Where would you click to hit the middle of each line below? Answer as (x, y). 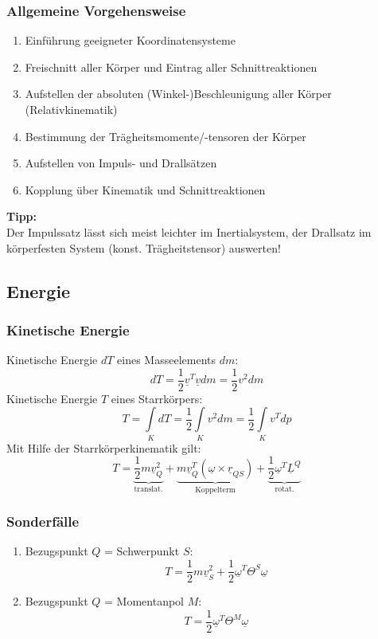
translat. (148, 490)
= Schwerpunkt (142, 551)
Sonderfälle (43, 521)
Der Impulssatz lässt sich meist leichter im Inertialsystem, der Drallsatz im (189, 231)
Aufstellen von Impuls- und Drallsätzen (121, 163)
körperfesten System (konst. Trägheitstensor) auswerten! (144, 247)
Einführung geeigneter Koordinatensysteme (130, 40)
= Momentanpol (144, 601)
